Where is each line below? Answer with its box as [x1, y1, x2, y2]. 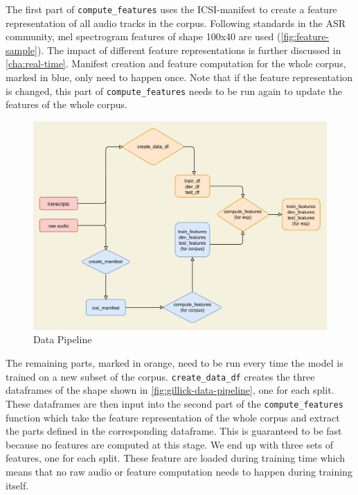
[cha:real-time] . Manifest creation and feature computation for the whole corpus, [6, 56, 346, 71]
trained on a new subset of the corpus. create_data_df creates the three [6, 369, 315, 383]
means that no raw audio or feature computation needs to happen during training [6, 464, 352, 478]
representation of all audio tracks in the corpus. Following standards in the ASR [6, 15, 346, 30]
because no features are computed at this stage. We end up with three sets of [6, 437, 334, 451]
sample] [6, 42, 37, 57]
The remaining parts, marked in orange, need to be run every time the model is [6, 356, 343, 370]
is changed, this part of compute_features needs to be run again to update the [6, 83, 342, 98]
